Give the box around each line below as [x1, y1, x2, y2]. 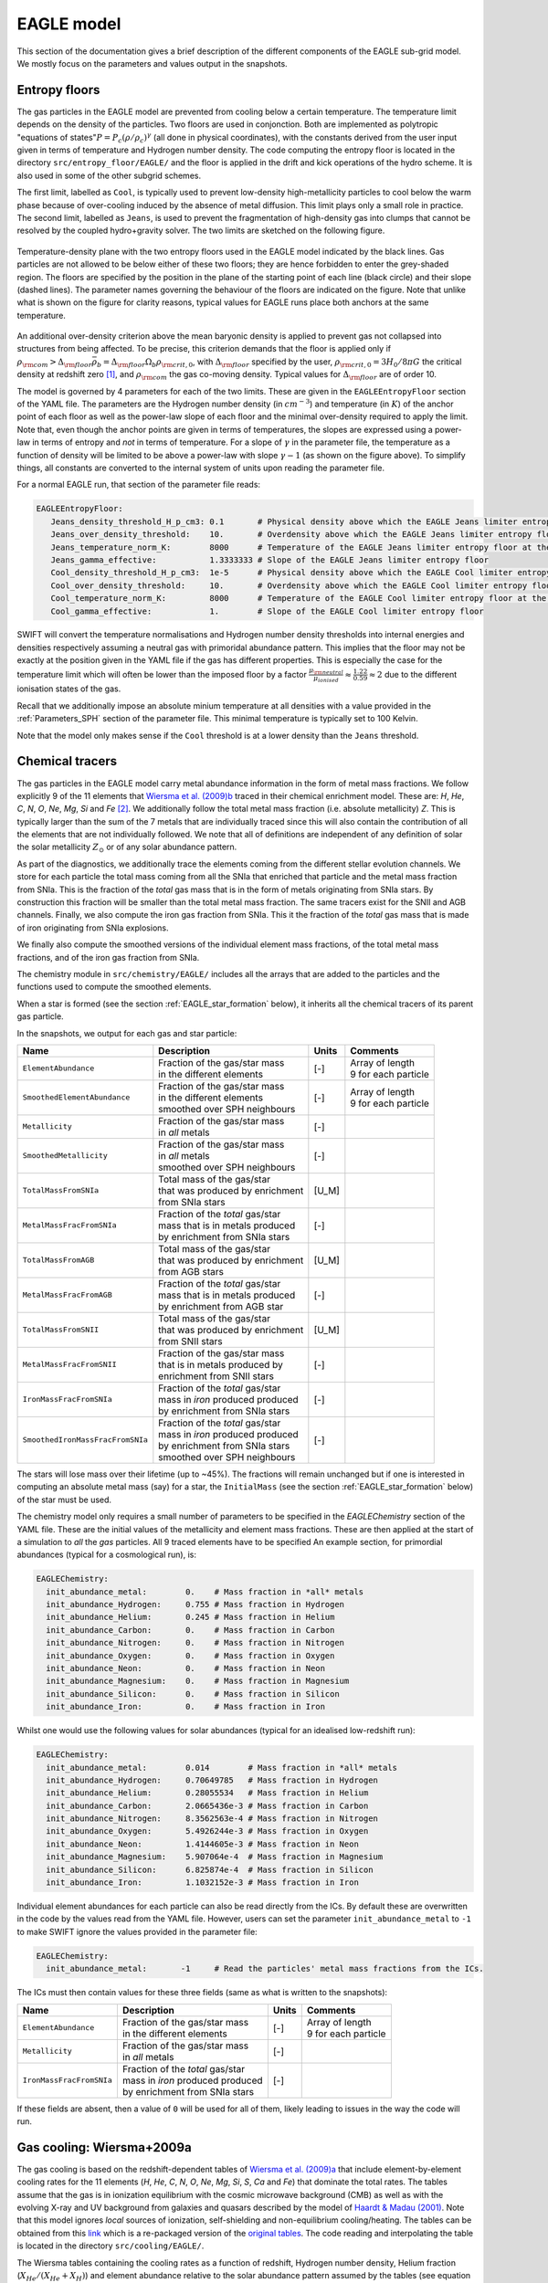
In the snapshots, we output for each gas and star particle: [16, 1027, 237, 1038]
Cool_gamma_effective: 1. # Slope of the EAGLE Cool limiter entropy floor [50, 605, 484, 616]
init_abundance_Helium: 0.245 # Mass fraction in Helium [46, 1612, 335, 1623]
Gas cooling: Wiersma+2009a [16, 2140, 192, 2155]
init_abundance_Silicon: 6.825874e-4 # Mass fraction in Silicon [46, 1864, 374, 1875]
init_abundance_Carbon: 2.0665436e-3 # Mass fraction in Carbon [46, 1800, 369, 1811]
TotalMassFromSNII [22, 1325, 100, 1335]
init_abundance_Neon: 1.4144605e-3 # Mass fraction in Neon [46, 1838, 360, 1849]
